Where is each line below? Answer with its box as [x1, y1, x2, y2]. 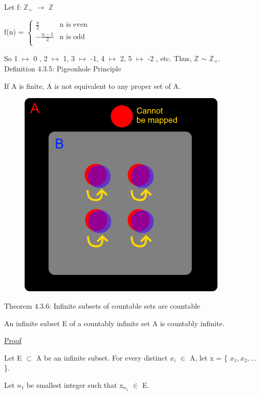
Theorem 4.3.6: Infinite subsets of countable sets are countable [4, 300, 201, 311]
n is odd [59, 33, 85, 41]
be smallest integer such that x [26, 379, 124, 390]
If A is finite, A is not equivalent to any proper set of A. [4, 80, 181, 91]
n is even [59, 21, 88, 29]
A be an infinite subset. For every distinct [36, 352, 168, 363]
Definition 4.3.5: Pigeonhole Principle [4, 63, 122, 74]
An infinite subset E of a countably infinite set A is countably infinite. [4, 317, 225, 328]
